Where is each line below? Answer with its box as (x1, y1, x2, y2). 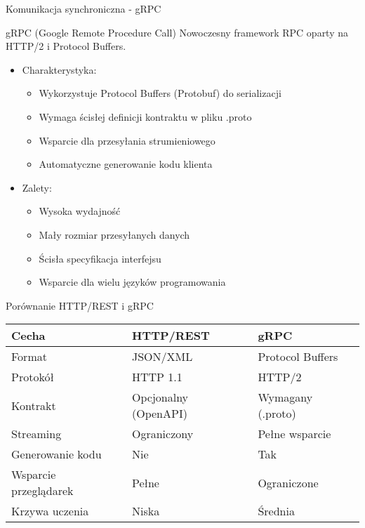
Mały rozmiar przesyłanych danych (39, 227, 190, 242)
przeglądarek (11, 482, 74, 499)
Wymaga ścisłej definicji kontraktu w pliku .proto (39, 109, 252, 124)
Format (11, 348, 47, 365)
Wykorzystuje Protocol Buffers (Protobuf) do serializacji (39, 86, 281, 100)
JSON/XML (132, 348, 193, 365)
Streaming (11, 425, 62, 442)
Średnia (258, 503, 295, 520)
